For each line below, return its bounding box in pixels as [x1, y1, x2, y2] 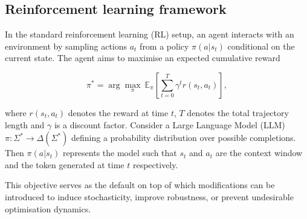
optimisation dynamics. [5, 202, 91, 215]
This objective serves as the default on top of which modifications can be [5, 178, 275, 191]
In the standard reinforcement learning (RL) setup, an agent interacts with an [5, 28, 294, 41]
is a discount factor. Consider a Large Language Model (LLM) [54, 118, 285, 131]
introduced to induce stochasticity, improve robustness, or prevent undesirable [5, 190, 294, 203]
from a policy [140, 39, 189, 52]
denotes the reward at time [68, 106, 169, 119]
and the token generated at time [5, 158, 124, 171]
